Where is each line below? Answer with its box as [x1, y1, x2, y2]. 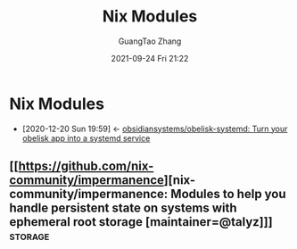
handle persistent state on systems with [9, 201, 238, 216]
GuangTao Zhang [118, 36, 182, 46]
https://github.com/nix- [18, 159, 154, 174]
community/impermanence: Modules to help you [9, 187, 287, 202]
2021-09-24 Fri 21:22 [111, 53, 189, 63]
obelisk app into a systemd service [21, 132, 151, 144]
